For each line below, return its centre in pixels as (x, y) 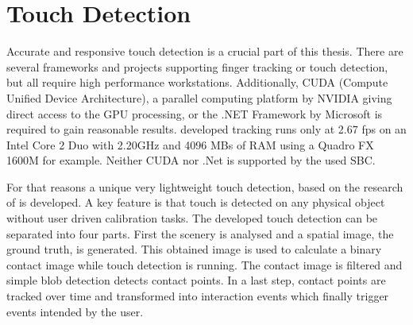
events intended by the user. (75, 311)
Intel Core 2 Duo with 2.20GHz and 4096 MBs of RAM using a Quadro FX (190, 144)
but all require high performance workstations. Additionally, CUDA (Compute (197, 82)
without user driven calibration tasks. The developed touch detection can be (192, 218)
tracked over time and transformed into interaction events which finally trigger (198, 296)
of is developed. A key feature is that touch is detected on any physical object (196, 202)
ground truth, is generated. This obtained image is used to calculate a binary (194, 249)
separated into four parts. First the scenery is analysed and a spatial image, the (200, 233)
